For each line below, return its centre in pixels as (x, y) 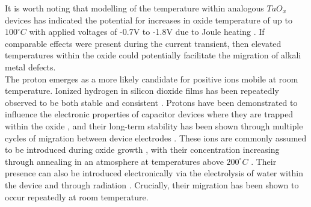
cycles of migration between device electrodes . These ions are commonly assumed (156, 137)
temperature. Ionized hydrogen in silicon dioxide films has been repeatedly (142, 91)
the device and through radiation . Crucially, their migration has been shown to (152, 184)
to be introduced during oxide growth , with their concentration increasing (142, 150)
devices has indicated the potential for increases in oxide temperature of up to (149, 20)
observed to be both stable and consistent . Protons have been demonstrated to (151, 102)
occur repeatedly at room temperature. (77, 196)
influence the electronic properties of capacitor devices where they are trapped (149, 114)
